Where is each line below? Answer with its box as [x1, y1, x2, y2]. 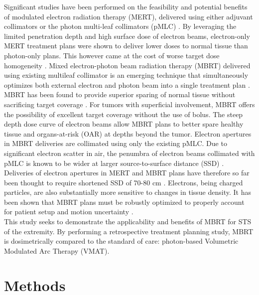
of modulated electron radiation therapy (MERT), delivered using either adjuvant [4, 11, 253, 21]
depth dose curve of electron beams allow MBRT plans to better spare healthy [4, 119, 244, 129]
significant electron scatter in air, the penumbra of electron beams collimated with [4, 147, 255, 158]
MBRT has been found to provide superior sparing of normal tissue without [4, 89, 236, 100]
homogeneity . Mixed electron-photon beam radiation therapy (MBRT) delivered [4, 60, 251, 70]
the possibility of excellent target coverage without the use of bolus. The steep [4, 109, 243, 119]
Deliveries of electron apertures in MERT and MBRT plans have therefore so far [4, 167, 250, 178]
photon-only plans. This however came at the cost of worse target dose [4, 50, 220, 60]
